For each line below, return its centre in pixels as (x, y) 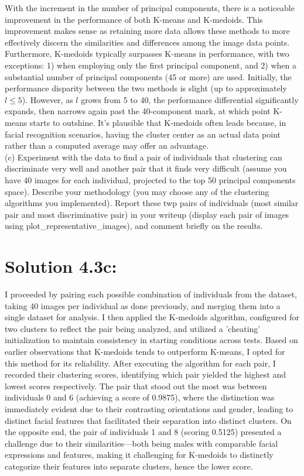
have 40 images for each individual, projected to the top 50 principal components (150, 179)
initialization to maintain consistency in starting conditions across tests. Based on (151, 340)
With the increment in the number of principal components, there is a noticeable (150, 8)
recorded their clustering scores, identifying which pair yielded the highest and (146, 374)
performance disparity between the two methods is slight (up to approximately (146, 88)
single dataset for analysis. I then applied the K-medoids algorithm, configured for (152, 317)
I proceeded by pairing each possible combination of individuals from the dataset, (151, 294)
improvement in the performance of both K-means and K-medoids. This (134, 19)
